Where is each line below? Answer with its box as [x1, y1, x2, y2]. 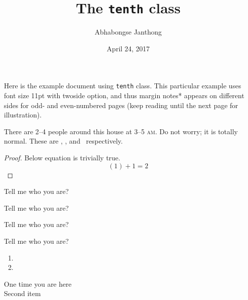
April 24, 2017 [106, 43, 150, 53]
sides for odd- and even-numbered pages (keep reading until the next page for [4, 100, 238, 110]
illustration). [4, 110, 42, 120]
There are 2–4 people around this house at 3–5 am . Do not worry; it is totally [4, 126, 238, 136]
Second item [4, 288, 41, 299]
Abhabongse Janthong [94, 27, 162, 37]
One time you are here [4, 278, 71, 289]
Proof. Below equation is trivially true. [4, 152, 120, 163]
